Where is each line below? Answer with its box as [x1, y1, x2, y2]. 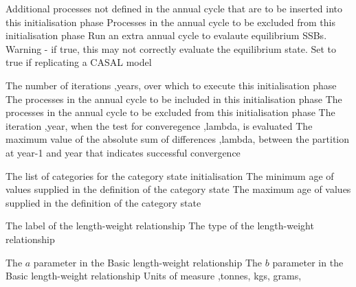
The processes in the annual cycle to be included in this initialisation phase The [5, 91, 342, 106]
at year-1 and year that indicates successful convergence [5, 145, 241, 159]
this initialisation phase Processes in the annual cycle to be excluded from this [5, 14, 335, 29]
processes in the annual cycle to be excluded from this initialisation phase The [5, 105, 335, 119]
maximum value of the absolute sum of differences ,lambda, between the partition [5, 132, 350, 146]
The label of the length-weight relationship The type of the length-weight [5, 218, 314, 233]
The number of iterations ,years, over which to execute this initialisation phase [5, 78, 337, 92]
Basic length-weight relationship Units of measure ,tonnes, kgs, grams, [5, 268, 302, 283]
